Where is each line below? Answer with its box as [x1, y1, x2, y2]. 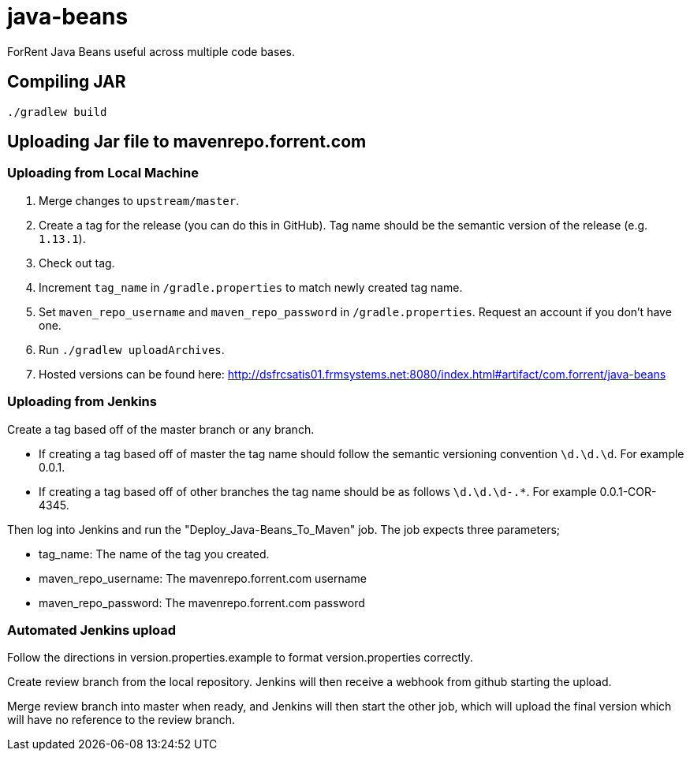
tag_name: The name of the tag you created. [39, 546, 270, 561]
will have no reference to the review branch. [7, 713, 236, 727]
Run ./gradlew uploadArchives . [39, 342, 225, 356]
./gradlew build [7, 105, 107, 118]
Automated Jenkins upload [7, 621, 177, 638]
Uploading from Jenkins [7, 393, 157, 410]
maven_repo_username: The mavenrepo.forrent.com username [39, 571, 367, 585]
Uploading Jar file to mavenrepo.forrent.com [7, 132, 367, 152]
